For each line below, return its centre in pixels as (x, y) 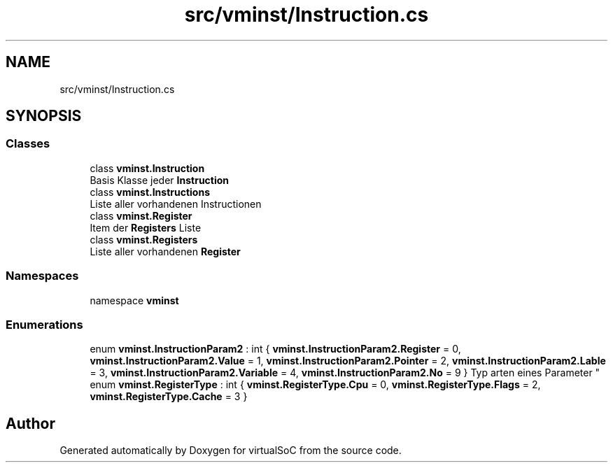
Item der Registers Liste (146, 227)
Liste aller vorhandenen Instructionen (176, 204)
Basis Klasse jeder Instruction (160, 180)
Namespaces (42, 276)
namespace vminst (134, 300)
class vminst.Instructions (150, 192)
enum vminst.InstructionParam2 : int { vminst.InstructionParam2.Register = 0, (275, 349)
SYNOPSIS (44, 116)
